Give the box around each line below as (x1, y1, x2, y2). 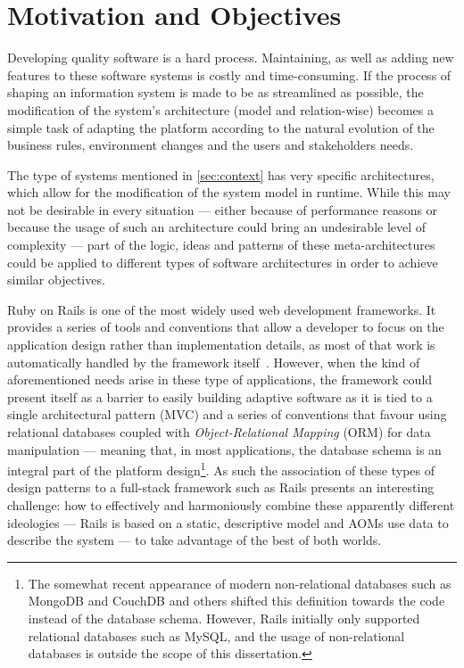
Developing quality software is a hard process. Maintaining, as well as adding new (7, 48, 454, 67)
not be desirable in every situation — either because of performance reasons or (7, 200, 438, 219)
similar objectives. (7, 270, 105, 289)
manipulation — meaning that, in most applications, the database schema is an (7, 440, 442, 458)
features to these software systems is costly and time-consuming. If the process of (7, 65, 452, 84)
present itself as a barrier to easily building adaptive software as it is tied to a (7, 387, 433, 406)
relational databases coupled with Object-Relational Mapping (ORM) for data (7, 423, 431, 441)
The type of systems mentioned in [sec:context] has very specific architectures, (7, 165, 435, 184)
